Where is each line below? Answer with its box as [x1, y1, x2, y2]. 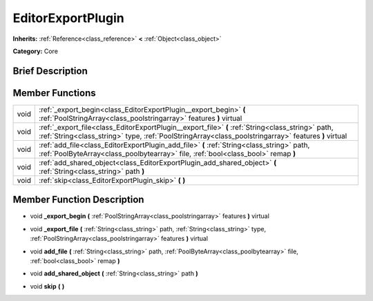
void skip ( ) [30, 282, 65, 290]
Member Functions [12, 87, 96, 99]
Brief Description [12, 65, 88, 77]
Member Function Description [12, 194, 144, 206]
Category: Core [12, 47, 59, 55]
